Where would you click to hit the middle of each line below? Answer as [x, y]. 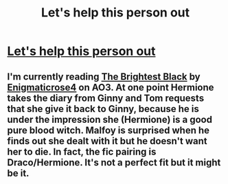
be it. [18, 173]
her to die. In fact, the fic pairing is [82, 151]
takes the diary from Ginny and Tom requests [106, 98]
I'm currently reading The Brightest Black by [104, 77]
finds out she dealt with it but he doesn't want [107, 141]
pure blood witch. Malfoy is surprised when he [109, 130]
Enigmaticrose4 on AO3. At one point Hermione [111, 87]
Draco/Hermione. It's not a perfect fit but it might [114, 162]
